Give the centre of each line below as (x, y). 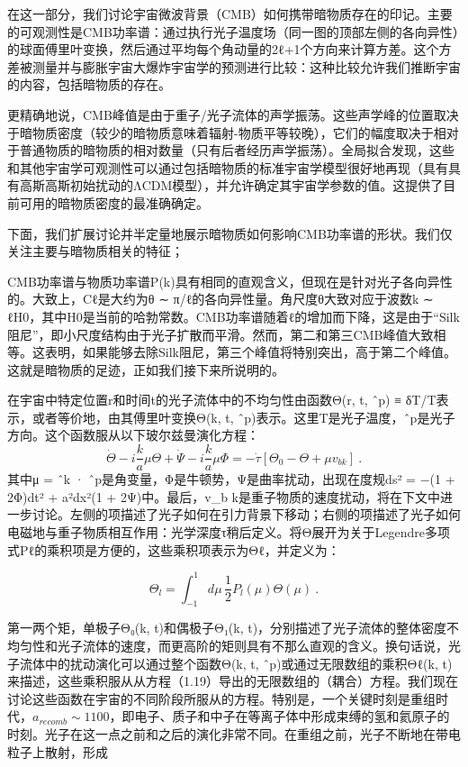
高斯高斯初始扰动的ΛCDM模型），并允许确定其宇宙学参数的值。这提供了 (231, 185)
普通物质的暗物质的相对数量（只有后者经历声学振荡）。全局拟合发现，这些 (237, 150)
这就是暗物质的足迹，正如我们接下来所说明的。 (146, 369)
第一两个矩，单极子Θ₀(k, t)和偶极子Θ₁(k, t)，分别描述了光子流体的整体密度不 (234, 628)
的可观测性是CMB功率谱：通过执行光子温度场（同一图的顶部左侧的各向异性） (233, 31)
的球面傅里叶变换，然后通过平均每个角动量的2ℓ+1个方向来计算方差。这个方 (229, 49)
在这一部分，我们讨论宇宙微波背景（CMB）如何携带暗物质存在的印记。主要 (230, 14)
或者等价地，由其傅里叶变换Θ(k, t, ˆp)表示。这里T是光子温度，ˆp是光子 (243, 417)
